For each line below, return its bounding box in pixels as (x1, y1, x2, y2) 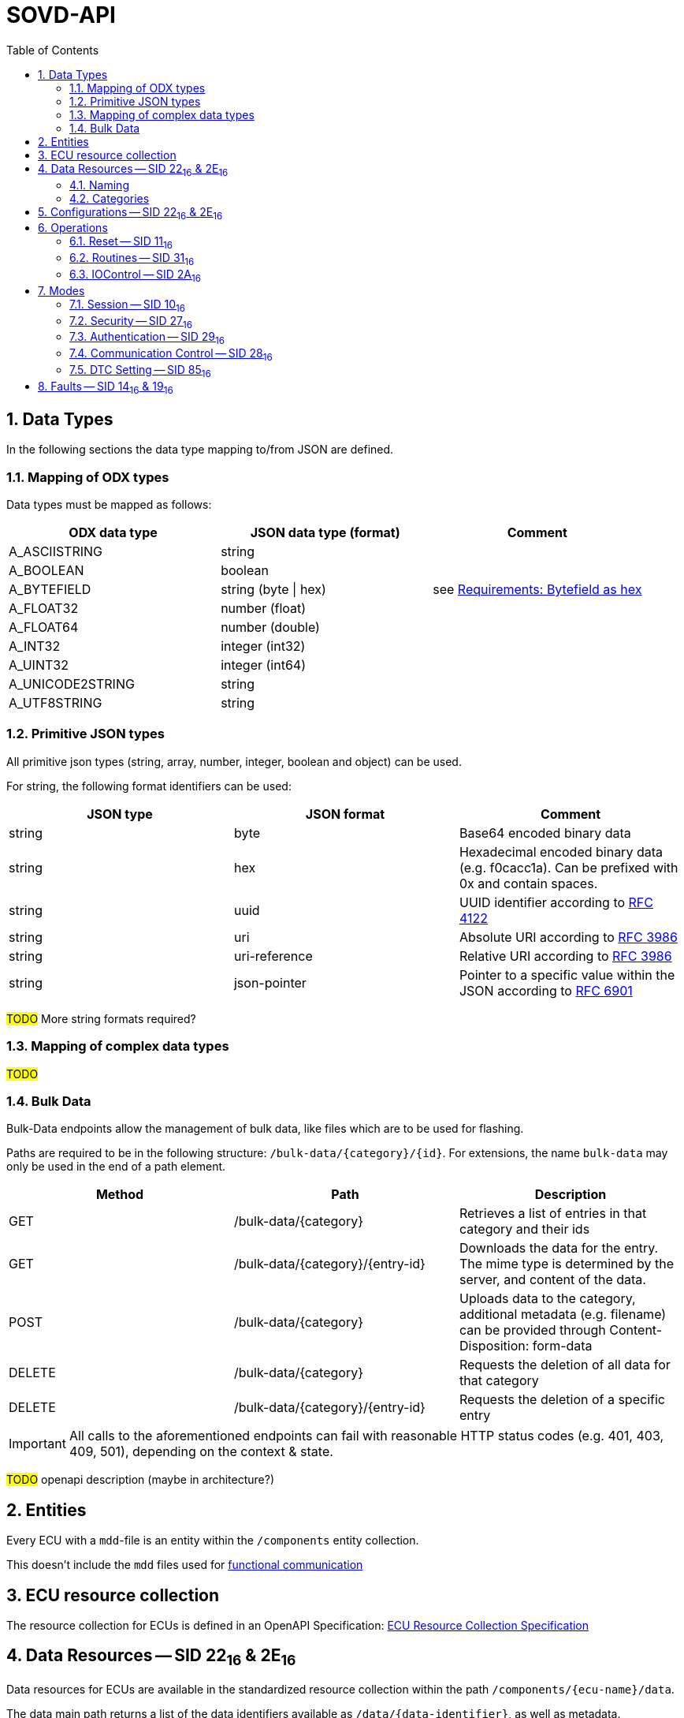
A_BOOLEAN (9, 562, 84, 579)
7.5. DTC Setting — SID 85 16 (69, 362, 211, 379)
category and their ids (459, 1221, 590, 1238)
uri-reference (233, 947, 313, 964)
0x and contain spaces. (459, 875, 598, 891)
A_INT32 (9, 638, 61, 655)
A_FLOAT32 (9, 600, 79, 617)
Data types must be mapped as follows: (6, 498, 212, 512)
